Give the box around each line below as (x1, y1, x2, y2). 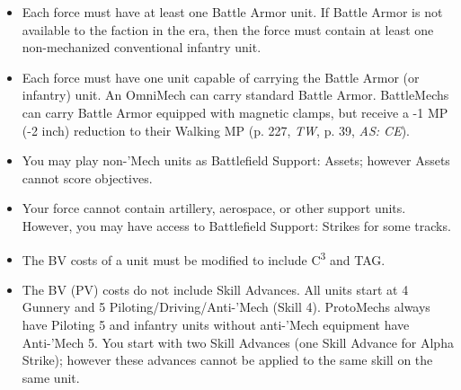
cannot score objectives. (22, 168, 153, 187)
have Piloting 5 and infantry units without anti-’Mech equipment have (22, 315, 410, 333)
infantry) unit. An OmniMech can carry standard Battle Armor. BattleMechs (22, 85, 449, 104)
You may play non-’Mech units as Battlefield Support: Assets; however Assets (22, 151, 450, 170)
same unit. (22, 368, 80, 386)
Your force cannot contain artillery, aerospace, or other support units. (22, 199, 406, 217)
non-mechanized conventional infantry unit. (22, 38, 262, 57)
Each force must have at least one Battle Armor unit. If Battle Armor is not (22, 3, 443, 21)
